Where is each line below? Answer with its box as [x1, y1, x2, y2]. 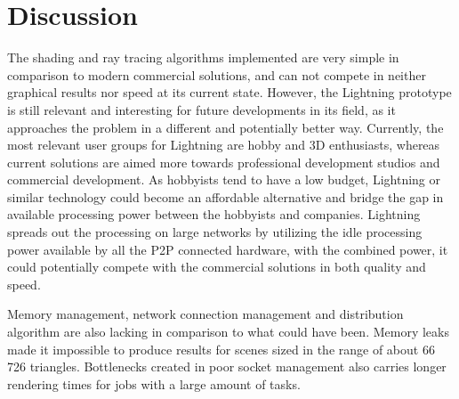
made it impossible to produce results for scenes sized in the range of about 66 [7, 339, 435, 358]
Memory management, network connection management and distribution [7, 305, 404, 323]
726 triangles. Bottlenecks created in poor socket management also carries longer [7, 357, 447, 376]
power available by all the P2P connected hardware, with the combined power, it [7, 240, 448, 258]
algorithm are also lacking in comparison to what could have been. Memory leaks [7, 322, 449, 341]
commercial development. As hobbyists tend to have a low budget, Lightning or [7, 170, 440, 189]
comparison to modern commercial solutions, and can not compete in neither [7, 65, 426, 84]
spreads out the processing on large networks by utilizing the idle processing [7, 223, 423, 241]
